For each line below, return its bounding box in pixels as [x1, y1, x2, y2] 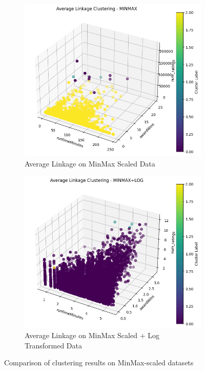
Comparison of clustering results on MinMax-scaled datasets [4, 357, 194, 368]
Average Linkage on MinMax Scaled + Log [25, 330, 159, 341]
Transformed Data [25, 340, 82, 350]
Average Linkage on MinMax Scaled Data [25, 158, 155, 169]
